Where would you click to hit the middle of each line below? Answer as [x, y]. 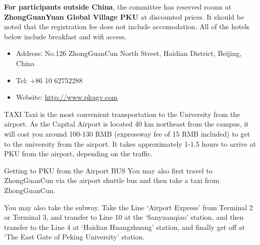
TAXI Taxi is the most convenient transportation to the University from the [122, 114]
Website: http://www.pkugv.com [67, 97]
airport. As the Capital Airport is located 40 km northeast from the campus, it [126, 124]
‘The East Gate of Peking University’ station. [74, 237]
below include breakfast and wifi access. [65, 36]
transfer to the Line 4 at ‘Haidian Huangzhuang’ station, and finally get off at [125, 227]
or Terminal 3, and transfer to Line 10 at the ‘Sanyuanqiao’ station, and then [124, 217]
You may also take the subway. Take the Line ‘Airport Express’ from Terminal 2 [128, 207]
